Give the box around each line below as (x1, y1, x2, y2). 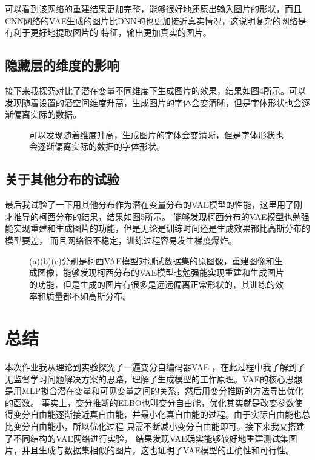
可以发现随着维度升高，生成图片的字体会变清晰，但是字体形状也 (29, 128, 283, 141)
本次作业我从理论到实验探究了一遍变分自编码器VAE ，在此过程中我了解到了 (5, 361, 305, 373)
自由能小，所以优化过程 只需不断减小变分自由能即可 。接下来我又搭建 (30, 420, 305, 432)
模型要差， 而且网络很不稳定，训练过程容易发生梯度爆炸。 (5, 233, 237, 246)
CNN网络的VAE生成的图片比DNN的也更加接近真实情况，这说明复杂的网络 (5, 14, 298, 27)
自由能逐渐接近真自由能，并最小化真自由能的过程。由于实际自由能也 (30, 408, 302, 421)
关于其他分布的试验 (5, 170, 119, 188)
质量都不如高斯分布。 (45, 290, 131, 302)
